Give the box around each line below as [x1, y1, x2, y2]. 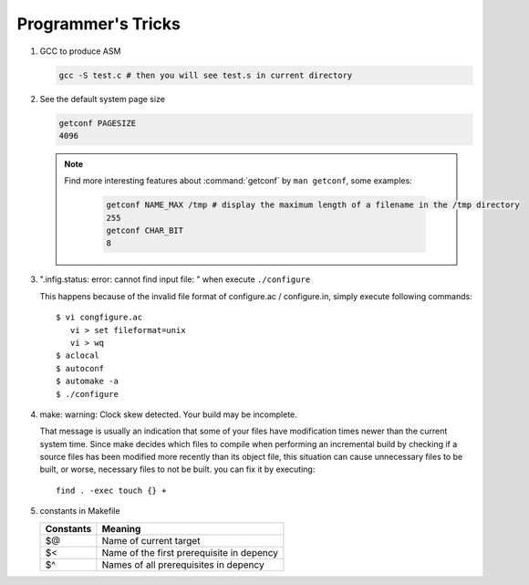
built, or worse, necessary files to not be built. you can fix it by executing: [39, 464, 316, 475]
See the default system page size [39, 93, 166, 104]
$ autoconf [56, 363, 105, 373]
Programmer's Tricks [16, 14, 182, 34]
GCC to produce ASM [39, 46, 121, 57]
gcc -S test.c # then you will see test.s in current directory [58, 69, 353, 80]
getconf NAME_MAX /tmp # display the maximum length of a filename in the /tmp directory [106, 200, 520, 210]
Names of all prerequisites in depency [101, 558, 264, 570]
